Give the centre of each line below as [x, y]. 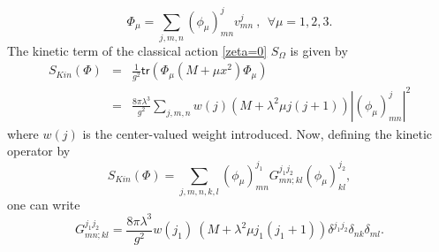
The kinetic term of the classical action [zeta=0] [137, 50]
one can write [44, 204]
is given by [319, 50]
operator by [39, 151]
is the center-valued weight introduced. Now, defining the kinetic [257, 133]
